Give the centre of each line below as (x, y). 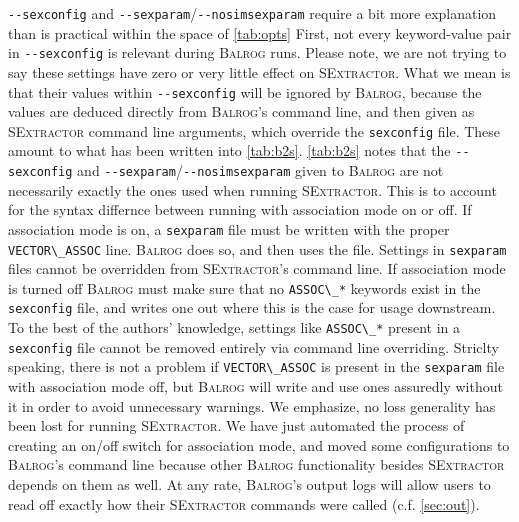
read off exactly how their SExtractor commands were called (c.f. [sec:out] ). (244, 503)
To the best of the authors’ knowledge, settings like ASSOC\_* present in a (234, 327)
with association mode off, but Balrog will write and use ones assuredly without (255, 386)
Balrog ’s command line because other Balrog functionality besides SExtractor (256, 464)
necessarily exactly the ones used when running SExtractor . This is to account (252, 189)
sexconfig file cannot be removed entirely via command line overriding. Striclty (253, 346)
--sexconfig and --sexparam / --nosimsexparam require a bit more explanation (252, 13)
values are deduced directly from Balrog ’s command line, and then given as (241, 111)
